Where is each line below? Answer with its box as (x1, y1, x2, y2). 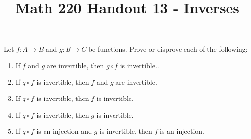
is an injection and (36, 126, 92, 136)
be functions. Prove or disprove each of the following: (88, 44, 248, 54)
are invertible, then (46, 60, 104, 70)
